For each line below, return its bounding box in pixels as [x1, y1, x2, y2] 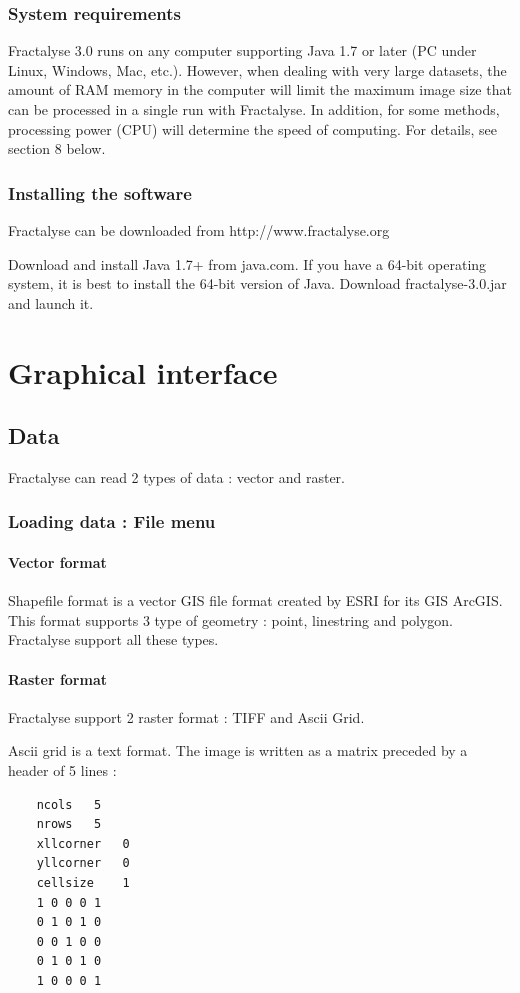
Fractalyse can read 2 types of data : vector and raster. [8, 466, 345, 487]
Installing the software [8, 180, 192, 205]
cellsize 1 [36, 875, 130, 890]
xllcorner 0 [36, 836, 130, 851]
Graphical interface [8, 351, 278, 392]
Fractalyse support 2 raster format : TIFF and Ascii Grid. [8, 706, 365, 727]
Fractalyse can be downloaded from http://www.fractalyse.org [8, 220, 390, 240]
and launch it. [8, 292, 94, 313]
